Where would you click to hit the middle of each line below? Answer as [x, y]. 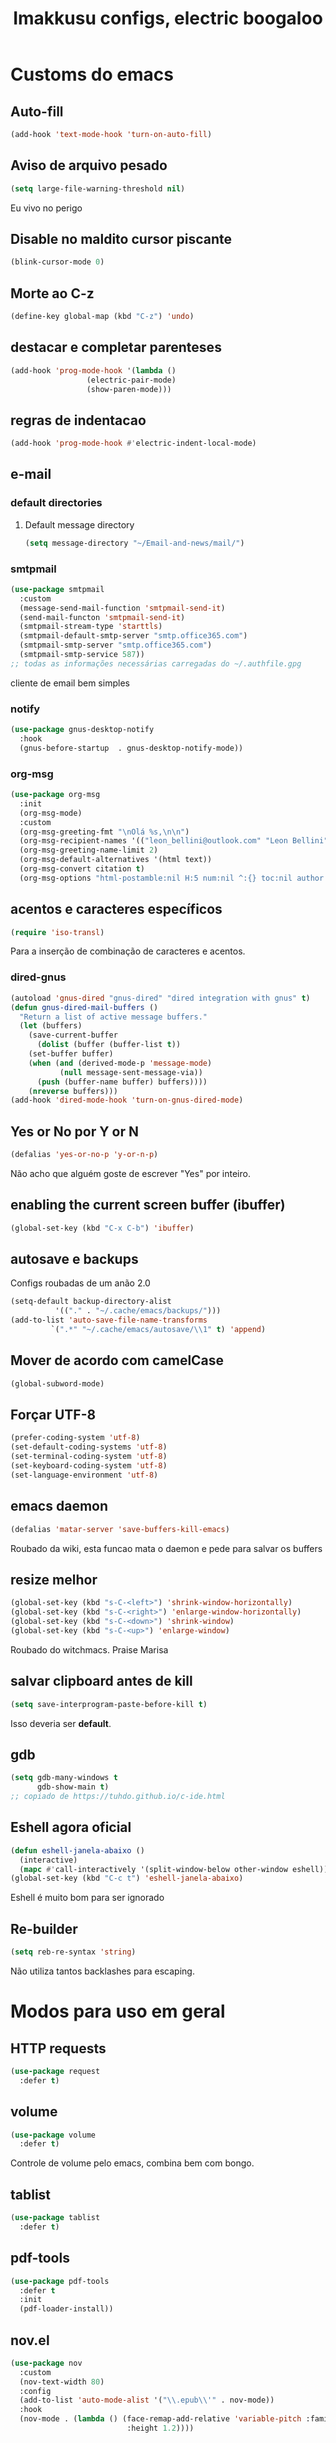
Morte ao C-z [52, 293]
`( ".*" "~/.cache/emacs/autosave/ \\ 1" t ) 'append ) [158, 1330]
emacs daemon [59, 1506]
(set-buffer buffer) [71, 1054]
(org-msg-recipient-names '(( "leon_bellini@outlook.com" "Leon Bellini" [174, 841]
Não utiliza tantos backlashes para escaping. [102, 1971]
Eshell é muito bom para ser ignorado [87, 1898]
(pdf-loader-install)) [66, 2309]
